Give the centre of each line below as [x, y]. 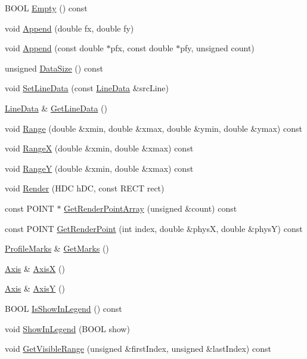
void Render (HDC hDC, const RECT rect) [85, 188]
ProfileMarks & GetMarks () [57, 248]
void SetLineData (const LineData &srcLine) [87, 88]
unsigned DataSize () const [54, 68]
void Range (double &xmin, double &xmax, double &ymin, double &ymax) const [153, 128]
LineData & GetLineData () [56, 108]
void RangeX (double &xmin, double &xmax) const [99, 148]
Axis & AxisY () [35, 288]
